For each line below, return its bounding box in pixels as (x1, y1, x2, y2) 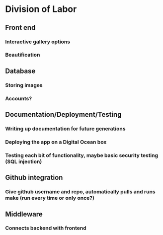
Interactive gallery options (5, 38, 71, 45)
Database (5, 67, 36, 75)
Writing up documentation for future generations (5, 125, 126, 132)
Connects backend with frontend (5, 225, 87, 232)
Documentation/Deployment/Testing (5, 110, 122, 119)
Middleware (5, 210, 43, 218)
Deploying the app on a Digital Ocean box (5, 138, 107, 145)
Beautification (5, 51, 40, 58)
